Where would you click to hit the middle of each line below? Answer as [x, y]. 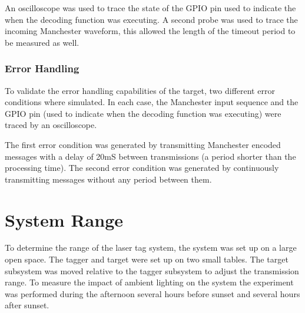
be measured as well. [42, 42]
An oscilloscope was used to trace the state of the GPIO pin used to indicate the [150, 8]
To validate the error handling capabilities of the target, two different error [140, 90]
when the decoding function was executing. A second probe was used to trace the [151, 19]
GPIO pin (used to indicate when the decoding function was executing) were [143, 113]
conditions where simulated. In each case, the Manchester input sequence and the [152, 102]
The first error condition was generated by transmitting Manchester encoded [143, 144]
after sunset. [27, 305]
